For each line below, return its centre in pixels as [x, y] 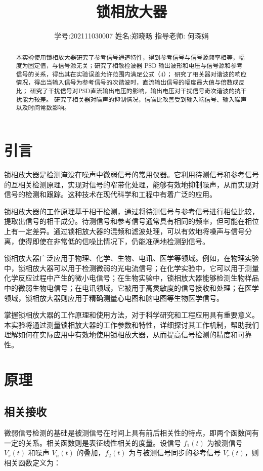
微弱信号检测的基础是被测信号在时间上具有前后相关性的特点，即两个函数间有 [131, 433]
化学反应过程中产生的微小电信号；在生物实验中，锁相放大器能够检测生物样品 [131, 278]
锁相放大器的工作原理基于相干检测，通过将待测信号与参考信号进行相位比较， [131, 211]
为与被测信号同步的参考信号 [175, 453]
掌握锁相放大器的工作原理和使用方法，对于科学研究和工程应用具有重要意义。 [131, 315]
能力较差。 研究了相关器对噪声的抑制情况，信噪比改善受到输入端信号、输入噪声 [134, 99]
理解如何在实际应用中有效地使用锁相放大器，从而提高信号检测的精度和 [121, 335]
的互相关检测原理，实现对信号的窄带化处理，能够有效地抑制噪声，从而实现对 [131, 184]
